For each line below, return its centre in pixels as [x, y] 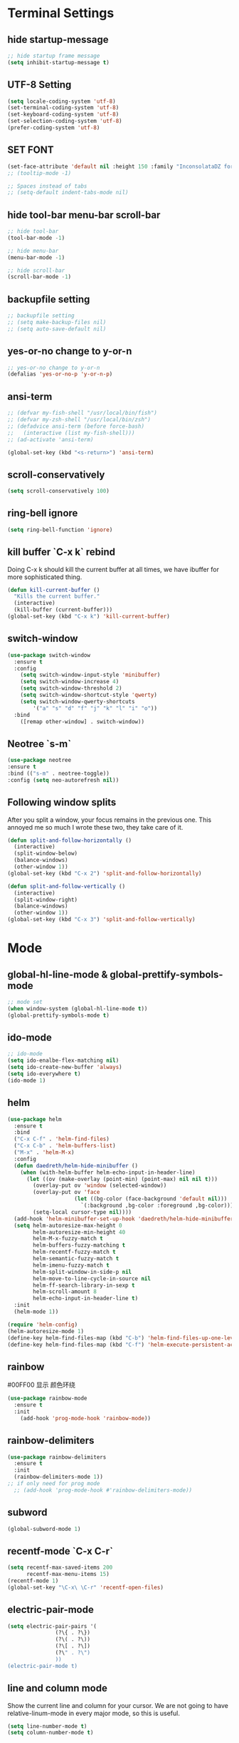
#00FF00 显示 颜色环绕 [42, 1385]
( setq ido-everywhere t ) [44, 1074]
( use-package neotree [39, 760]
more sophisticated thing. [45, 577]
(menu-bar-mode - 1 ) [36, 257]
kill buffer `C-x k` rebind [62, 552]
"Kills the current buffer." [57, 597]
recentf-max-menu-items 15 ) [68, 1574]
